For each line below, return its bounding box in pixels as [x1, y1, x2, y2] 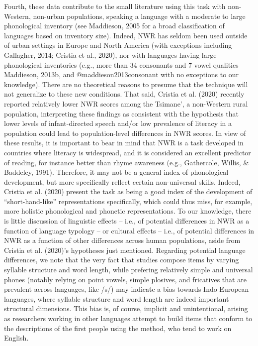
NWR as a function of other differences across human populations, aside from [4, 235, 241, 245]
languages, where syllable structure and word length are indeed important [4, 293, 229, 304]
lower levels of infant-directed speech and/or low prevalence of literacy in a [4, 118, 232, 128]
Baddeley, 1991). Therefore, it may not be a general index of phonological [4, 167, 229, 177]
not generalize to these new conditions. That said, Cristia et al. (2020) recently [4, 89, 245, 99]
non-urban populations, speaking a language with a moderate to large [33, 10, 246, 21]
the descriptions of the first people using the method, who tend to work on [4, 323, 232, 333]
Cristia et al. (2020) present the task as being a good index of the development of [4, 186, 253, 197]
